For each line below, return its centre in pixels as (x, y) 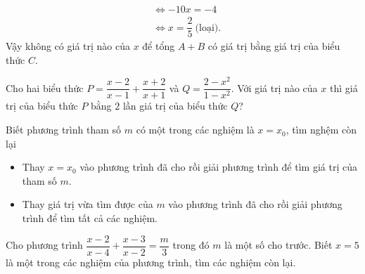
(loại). (208, 28)
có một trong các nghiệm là (195, 130)
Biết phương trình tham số (64, 130)
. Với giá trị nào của (274, 87)
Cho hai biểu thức (45, 87)
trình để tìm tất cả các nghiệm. (90, 218)
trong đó (191, 245)
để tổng (159, 46)
